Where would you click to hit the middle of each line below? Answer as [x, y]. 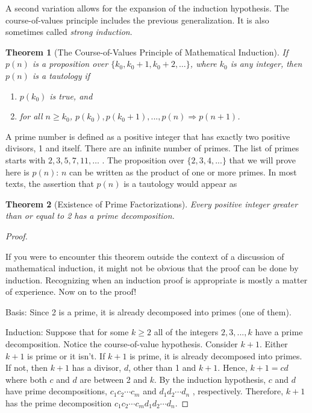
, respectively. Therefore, [238, 391]
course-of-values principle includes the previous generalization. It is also [137, 20]
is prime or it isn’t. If [66, 355]
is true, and [71, 96]
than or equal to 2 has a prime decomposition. [90, 216]
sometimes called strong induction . [69, 32]
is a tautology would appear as [180, 184]
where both [26, 379]
